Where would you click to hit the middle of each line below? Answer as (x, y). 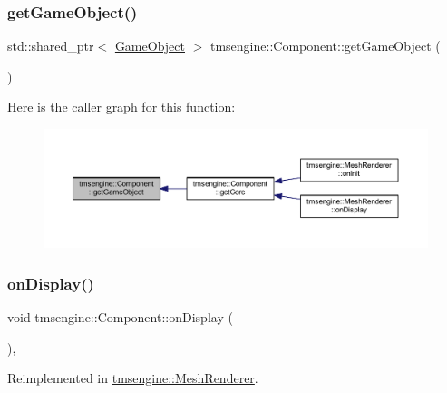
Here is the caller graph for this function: (121, 107)
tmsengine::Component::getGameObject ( (325, 46)
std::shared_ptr (51, 46)
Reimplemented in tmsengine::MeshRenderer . (133, 378)
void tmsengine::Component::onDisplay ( (120, 317)
